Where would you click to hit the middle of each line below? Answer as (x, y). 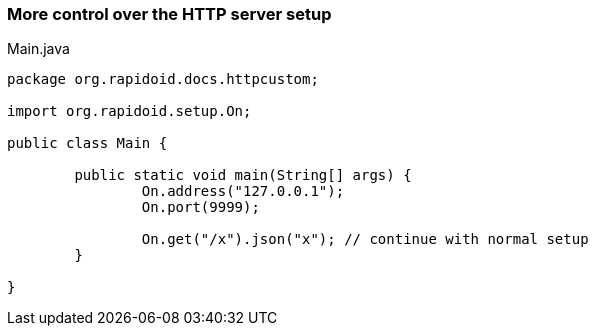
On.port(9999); (200, 207)
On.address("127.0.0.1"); (243, 191)
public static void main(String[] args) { (243, 175)
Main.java (38, 49)
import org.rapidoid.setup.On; (129, 111)
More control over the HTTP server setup (169, 14)
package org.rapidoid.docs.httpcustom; (163, 79)
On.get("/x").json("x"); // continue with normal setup (365, 239)
